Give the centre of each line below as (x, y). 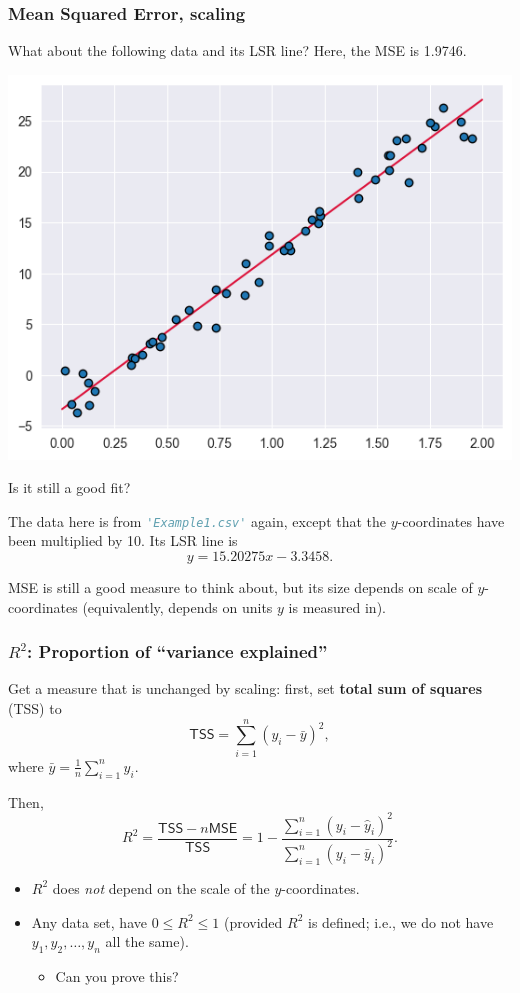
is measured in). (337, 606)
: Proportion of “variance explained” (177, 651)
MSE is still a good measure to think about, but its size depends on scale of (240, 587)
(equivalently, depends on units (177, 606)
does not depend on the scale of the (161, 887)
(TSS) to (35, 708)
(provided (253, 921)
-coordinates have (451, 520)
